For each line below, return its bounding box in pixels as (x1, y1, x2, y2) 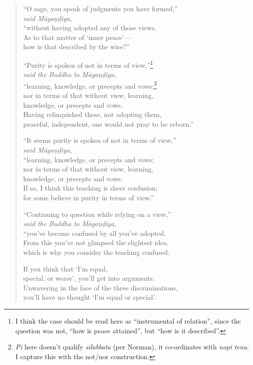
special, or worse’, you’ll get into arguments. (23, 273, 155, 283)
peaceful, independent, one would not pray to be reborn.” (23, 118, 194, 129)
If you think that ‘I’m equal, (23, 263, 108, 273)
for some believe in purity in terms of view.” (23, 192, 154, 202)
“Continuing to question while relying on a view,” (23, 209, 171, 219)
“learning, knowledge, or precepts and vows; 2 (23, 79, 157, 91)
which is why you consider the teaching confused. (23, 247, 170, 257)
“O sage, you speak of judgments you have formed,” (23, 3, 178, 13)
